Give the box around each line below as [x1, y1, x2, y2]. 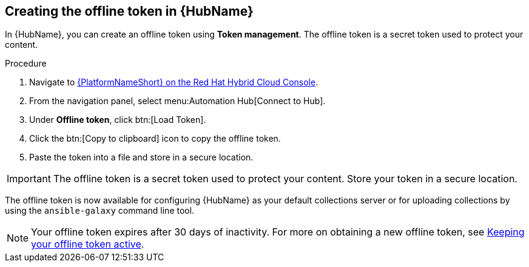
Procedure [5, 58, 47, 69]
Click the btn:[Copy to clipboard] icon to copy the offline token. [29, 133, 281, 144]
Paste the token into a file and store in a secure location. [29, 152, 254, 163]
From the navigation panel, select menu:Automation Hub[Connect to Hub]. [29, 96, 326, 107]
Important [7, 173, 51, 185]
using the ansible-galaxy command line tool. [5, 205, 195, 216]
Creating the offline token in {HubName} [5, 4, 254, 19]
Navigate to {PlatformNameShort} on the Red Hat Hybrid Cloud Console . [29, 77, 318, 88]
